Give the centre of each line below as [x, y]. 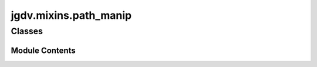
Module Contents [43, 50]
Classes [27, 31]
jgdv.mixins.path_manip [71, 15]
